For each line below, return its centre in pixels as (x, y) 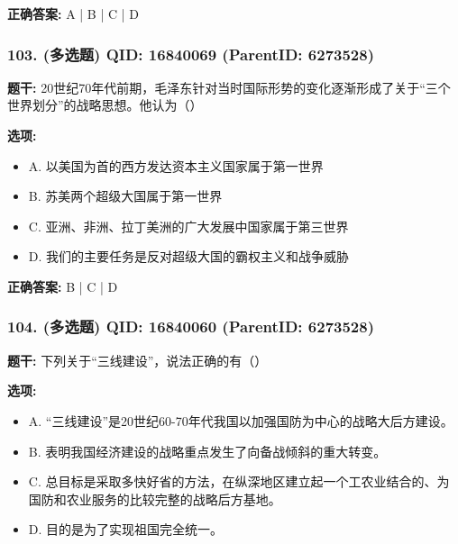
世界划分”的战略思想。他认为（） (105, 105)
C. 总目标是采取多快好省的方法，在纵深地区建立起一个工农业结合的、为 (239, 481)
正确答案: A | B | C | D (73, 14)
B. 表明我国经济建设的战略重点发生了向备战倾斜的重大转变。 (207, 451)
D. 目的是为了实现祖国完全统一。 (126, 529)
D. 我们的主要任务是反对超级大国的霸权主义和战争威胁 (189, 256)
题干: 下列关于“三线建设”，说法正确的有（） (137, 360)
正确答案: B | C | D (63, 286)
